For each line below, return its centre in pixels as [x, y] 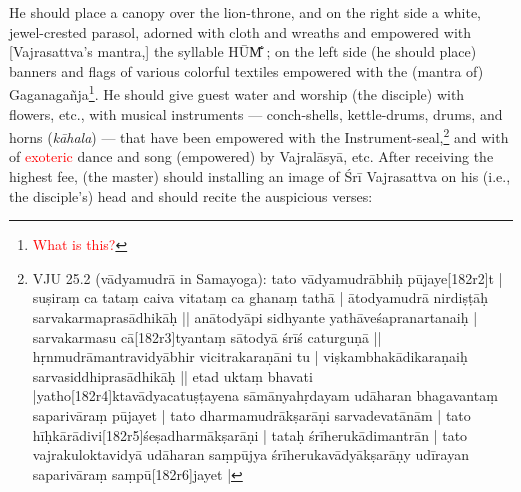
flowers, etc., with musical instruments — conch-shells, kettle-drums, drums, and [256, 113]
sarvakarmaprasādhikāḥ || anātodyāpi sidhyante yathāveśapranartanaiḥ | [255, 317]
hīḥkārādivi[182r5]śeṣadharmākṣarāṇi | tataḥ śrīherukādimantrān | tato [250, 434]
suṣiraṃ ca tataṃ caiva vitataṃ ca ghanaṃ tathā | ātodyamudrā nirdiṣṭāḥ [260, 297]
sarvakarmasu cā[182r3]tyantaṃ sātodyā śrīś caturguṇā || [207, 336]
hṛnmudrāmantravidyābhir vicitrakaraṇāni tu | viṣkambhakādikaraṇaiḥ [250, 356]
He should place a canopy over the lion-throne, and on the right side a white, [245, 12]
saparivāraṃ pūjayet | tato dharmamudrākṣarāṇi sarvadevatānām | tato [251, 415]
